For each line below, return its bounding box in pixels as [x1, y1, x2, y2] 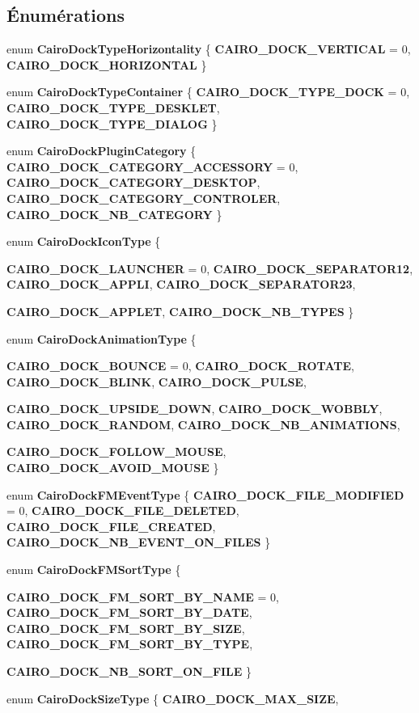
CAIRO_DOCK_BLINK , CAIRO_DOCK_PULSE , [6, 373, 307, 390]
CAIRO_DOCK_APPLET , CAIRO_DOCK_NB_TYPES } [6, 302, 354, 319]
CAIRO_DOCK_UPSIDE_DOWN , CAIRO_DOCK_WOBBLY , [6, 400, 383, 417]
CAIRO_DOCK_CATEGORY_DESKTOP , [6, 174, 260, 191]
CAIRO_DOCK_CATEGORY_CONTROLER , [6, 189, 281, 206]
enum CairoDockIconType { [6, 233, 161, 250]
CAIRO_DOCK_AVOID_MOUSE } [6, 459, 219, 476]
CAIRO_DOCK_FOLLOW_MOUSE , [6, 443, 226, 460]
